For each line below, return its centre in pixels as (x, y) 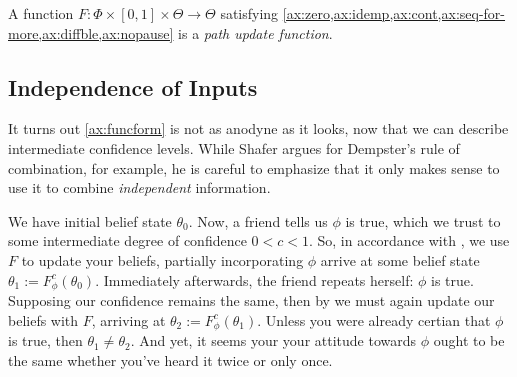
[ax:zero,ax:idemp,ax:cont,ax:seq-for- (394, 13)
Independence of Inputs (133, 86)
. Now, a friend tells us (258, 220)
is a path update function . (255, 32)
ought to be (469, 340)
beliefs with (43, 319)
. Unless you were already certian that (374, 319)
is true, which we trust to (423, 220)
